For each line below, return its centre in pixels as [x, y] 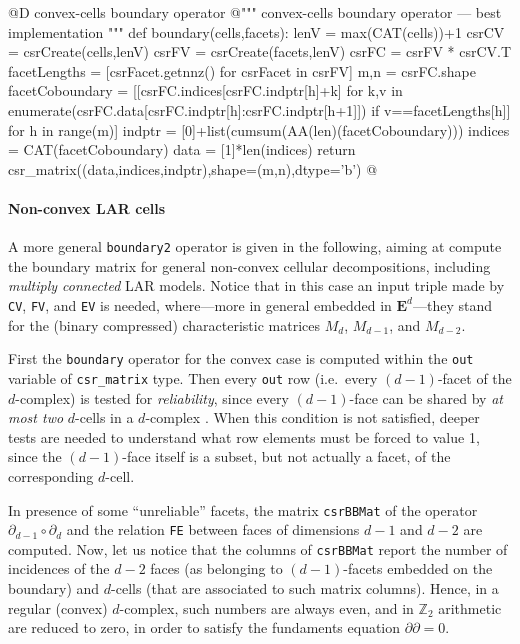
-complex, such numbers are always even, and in [266, 607]
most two [36, 417]
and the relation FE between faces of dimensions [213, 529]
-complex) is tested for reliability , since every [152, 397]
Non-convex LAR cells [87, 207]
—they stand [453, 304]
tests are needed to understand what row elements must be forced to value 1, [244, 436]
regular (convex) [58, 607]
